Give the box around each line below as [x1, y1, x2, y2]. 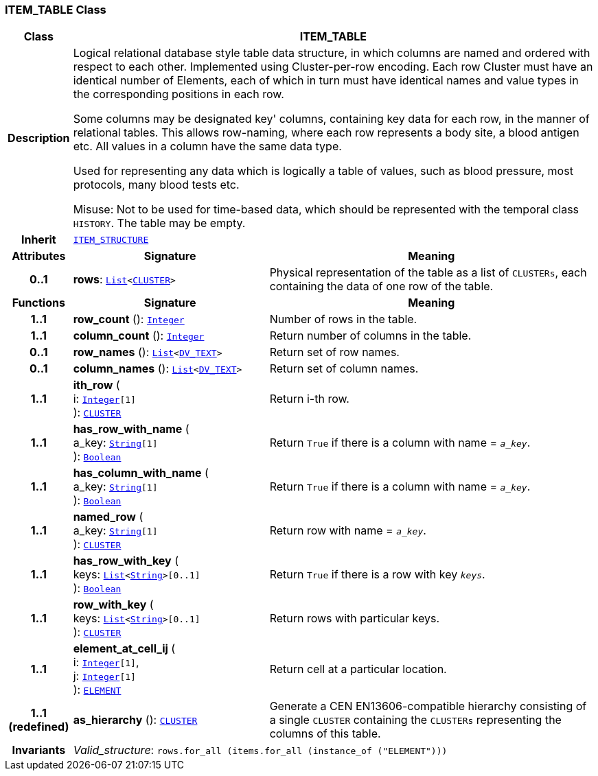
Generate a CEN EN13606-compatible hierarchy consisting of [269, 699, 587, 714]
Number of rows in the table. [269, 312, 417, 327]
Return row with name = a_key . [269, 524, 426, 538]
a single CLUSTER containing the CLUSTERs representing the [269, 713, 562, 727]
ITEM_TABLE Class [5, 3, 106, 16]
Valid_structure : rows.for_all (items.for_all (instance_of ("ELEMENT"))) [73, 743, 448, 757]
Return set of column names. [269, 362, 419, 376]
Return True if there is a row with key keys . [269, 567, 485, 582]
